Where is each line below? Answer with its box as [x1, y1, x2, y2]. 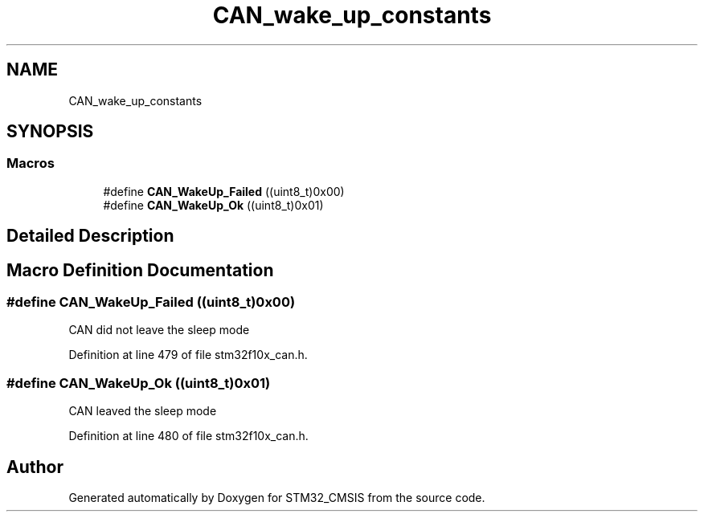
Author [6, 456, 63, 477]
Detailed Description [6, 226, 174, 247]
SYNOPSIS [6, 121, 94, 142]
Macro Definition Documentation [6, 259, 274, 280]
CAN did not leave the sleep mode [68, 323, 250, 337]
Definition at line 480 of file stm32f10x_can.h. [68, 429, 309, 443]
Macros [6, 155, 55, 172]
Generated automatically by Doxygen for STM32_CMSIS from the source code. [68, 491, 485, 505]
